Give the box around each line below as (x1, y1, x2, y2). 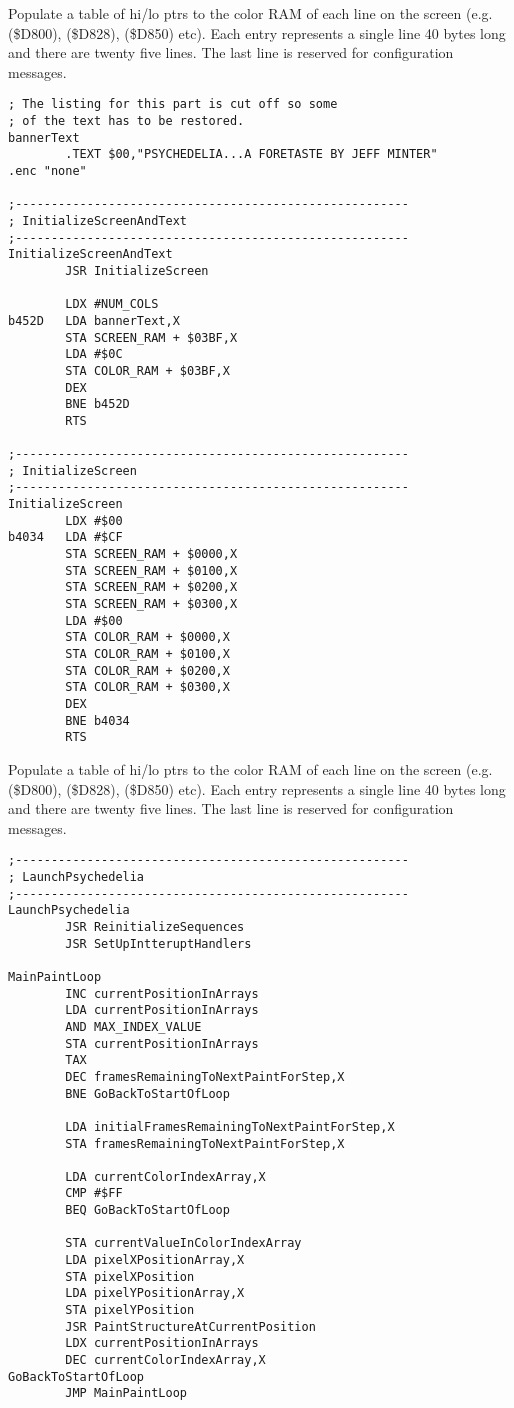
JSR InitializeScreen (65, 263, 209, 278)
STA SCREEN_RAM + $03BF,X (65, 330, 238, 345)
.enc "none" (8, 164, 87, 178)
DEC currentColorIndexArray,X (65, 1353, 266, 1368)
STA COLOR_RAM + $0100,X (65, 647, 230, 662)
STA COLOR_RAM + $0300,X (65, 680, 230, 695)
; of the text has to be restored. (8, 114, 245, 129)
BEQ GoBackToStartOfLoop (65, 1203, 230, 1218)
